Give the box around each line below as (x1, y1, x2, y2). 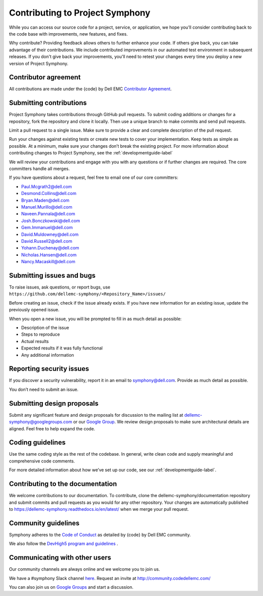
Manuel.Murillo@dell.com (21, 204, 73, 210)
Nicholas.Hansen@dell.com (21, 251, 77, 258)
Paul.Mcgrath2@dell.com (21, 183, 72, 190)
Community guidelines (9, 519, 80, 527)
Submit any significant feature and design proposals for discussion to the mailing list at (9, 412, 184, 418)
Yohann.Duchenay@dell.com (21, 245, 79, 251)
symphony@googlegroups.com (9, 419, 73, 425)
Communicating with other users (9, 554, 112, 562)
